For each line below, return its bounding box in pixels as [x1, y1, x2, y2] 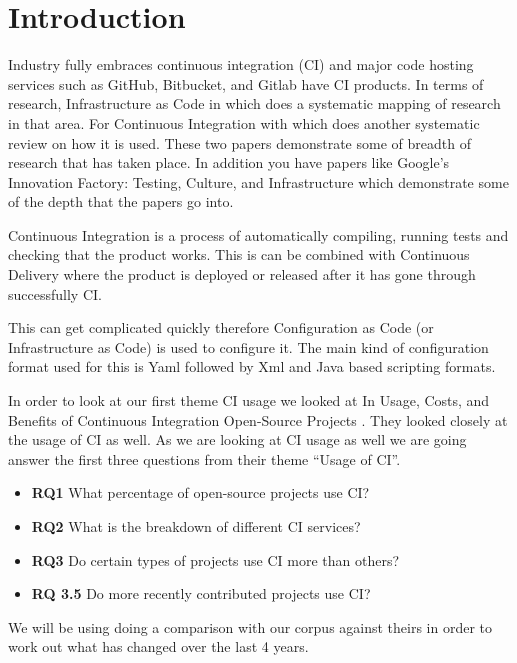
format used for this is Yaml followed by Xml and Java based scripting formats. [8, 356, 496, 377]
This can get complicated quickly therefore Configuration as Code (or [8, 317, 434, 338]
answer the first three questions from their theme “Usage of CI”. [8, 448, 401, 469]
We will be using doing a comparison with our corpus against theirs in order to [8, 616, 493, 637]
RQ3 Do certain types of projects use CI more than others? [31, 549, 400, 570]
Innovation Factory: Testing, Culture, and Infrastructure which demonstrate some [8, 171, 509, 192]
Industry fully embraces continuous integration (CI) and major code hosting [8, 54, 474, 75]
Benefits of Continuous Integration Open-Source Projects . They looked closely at [8, 409, 508, 430]
